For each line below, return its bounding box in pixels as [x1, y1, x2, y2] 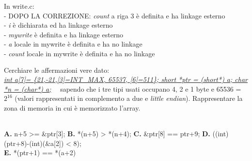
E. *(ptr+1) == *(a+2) [4, 147, 76, 158]
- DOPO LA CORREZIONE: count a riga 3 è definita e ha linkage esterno [4, 10, 225, 20]
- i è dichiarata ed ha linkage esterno [4, 20, 113, 30]
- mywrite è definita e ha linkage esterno [4, 29, 124, 39]
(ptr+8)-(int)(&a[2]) [4, 138, 64, 148]
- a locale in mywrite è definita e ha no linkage [4, 39, 142, 49]
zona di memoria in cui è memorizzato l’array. [4, 102, 141, 113]
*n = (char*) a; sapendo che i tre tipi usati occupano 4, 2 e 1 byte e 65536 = [4, 83, 241, 94]
